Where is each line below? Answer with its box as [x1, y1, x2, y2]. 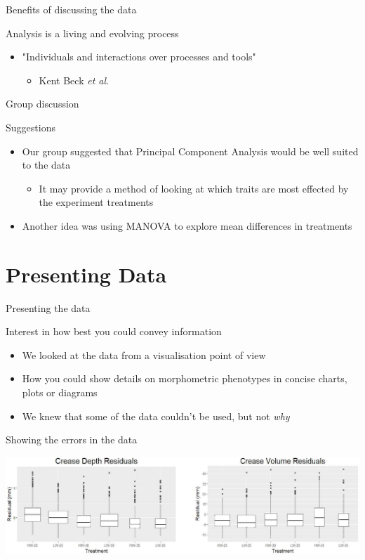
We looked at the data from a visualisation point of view [22, 347, 266, 362]
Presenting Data [6, 259, 167, 288]
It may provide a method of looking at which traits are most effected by [39, 181, 349, 195]
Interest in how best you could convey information [6, 324, 222, 339]
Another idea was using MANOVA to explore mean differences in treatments [22, 218, 352, 233]
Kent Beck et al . [39, 72, 109, 87]
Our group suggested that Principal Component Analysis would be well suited [22, 143, 359, 158]
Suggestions [6, 119, 55, 134]
